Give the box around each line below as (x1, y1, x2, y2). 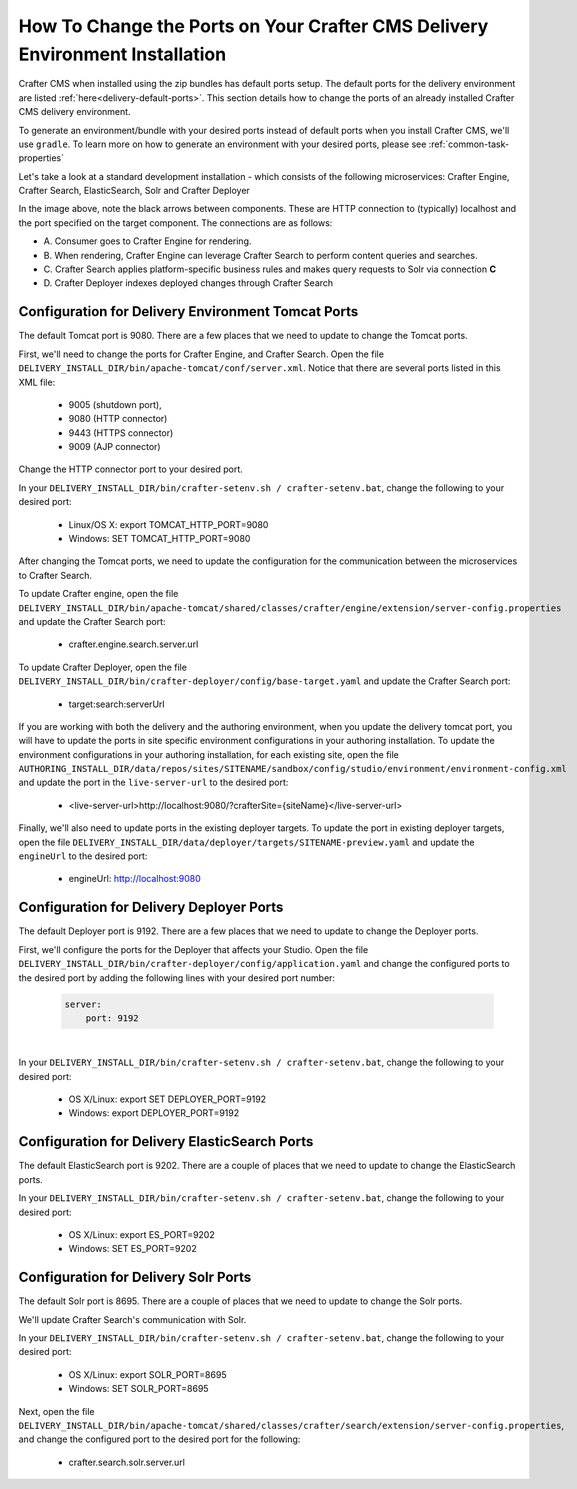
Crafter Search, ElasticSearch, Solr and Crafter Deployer (18, 185, 250, 197)
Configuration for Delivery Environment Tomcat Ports (18, 303, 359, 320)
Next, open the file (18, 1405, 95, 1417)
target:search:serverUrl (68, 698, 165, 710)
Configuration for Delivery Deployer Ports (18, 899, 284, 916)
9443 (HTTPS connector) (68, 426, 174, 439)
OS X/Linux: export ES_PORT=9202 (68, 1228, 215, 1240)
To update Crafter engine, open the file (18, 588, 179, 600)
